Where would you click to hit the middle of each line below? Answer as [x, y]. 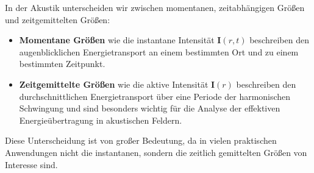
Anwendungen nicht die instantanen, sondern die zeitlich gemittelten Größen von [156, 152]
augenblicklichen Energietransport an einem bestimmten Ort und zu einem [159, 51]
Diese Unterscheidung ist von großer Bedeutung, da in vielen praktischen [141, 140]
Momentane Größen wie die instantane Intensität [117, 40]
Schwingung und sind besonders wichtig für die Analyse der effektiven [150, 108]
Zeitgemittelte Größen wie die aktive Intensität [114, 84]
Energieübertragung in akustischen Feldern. [101, 120]
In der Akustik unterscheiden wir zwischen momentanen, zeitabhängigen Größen [155, 7]
